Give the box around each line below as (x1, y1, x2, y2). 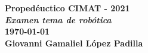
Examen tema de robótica (5, 13, 112, 26)
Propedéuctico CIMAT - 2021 (5, 2, 130, 14)
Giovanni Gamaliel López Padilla (5, 36, 143, 49)
